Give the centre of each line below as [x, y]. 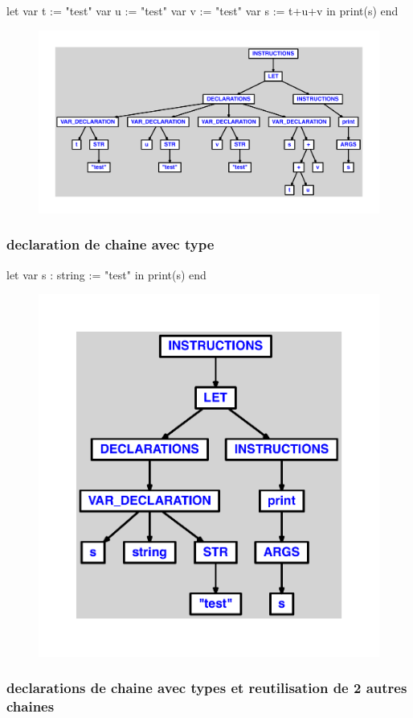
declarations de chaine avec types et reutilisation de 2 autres [207, 688]
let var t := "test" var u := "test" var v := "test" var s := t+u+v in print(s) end [202, 10]
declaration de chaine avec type [110, 244]
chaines [31, 706]
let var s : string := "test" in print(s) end [106, 274]
